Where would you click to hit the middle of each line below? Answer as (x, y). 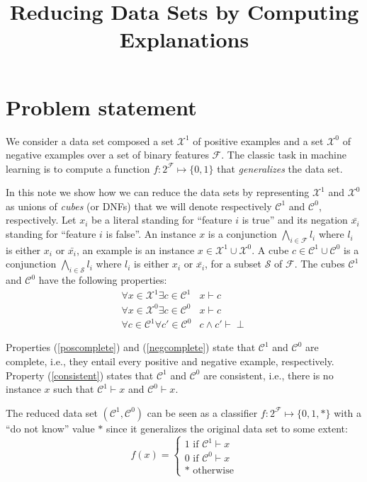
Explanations (184, 39)
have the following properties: (103, 280)
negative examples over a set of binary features (107, 155)
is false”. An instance (151, 234)
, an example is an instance (135, 249)
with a (348, 412)
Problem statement (101, 107)
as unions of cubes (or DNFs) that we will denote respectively (139, 206)
